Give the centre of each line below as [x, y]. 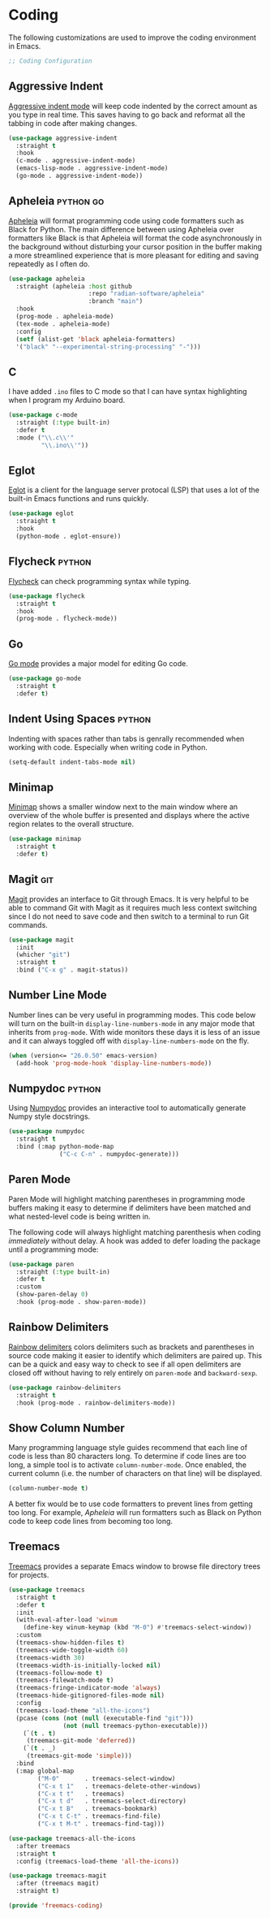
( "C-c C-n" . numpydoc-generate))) [120, 1154]
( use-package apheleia [47, 279]
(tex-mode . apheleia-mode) [63, 324]
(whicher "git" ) [43, 955]
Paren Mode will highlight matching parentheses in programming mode [127, 1199]
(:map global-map [45, 1771]
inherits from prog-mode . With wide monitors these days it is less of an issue [135, 1032]
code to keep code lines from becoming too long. [90, 1522]
